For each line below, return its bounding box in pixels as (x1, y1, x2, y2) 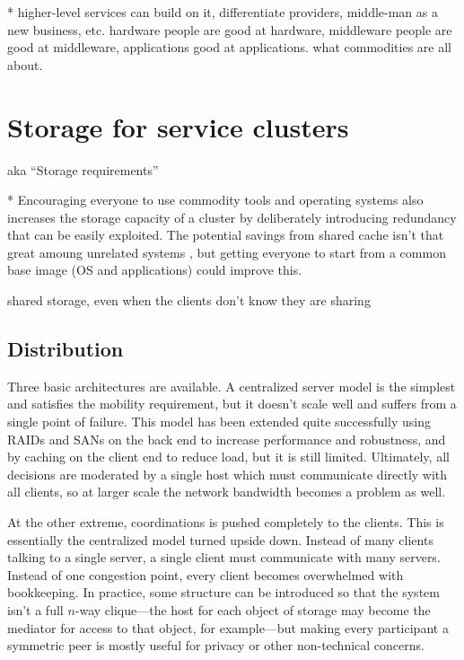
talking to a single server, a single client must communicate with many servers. (7, 548, 441, 567)
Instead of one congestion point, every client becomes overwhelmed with (7, 565, 404, 584)
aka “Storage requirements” (7, 160, 159, 179)
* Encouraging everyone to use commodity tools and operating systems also (7, 190, 424, 209)
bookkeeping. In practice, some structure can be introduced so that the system (7, 583, 440, 602)
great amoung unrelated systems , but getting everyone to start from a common (7, 242, 446, 261)
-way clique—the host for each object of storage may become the (74, 600, 431, 619)
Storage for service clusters (7, 108, 349, 145)
